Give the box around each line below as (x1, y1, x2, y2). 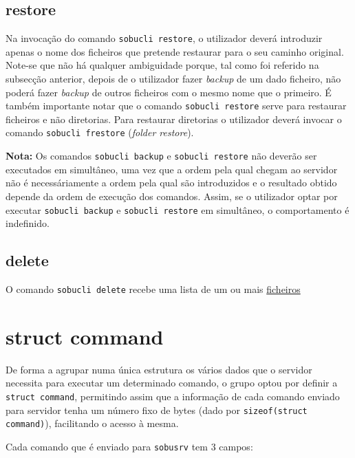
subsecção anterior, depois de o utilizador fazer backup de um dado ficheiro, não (6, 72, 341, 86)
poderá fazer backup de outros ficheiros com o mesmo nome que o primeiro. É (6, 85, 332, 99)
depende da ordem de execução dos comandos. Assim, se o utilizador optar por (6, 188, 338, 203)
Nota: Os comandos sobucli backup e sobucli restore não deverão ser (6, 149, 317, 163)
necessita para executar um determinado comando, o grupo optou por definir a (6, 375, 338, 390)
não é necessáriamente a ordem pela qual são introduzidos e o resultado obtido (6, 175, 337, 190)
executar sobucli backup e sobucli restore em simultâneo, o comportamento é (6, 202, 349, 217)
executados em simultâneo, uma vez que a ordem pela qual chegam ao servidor (6, 162, 338, 176)
